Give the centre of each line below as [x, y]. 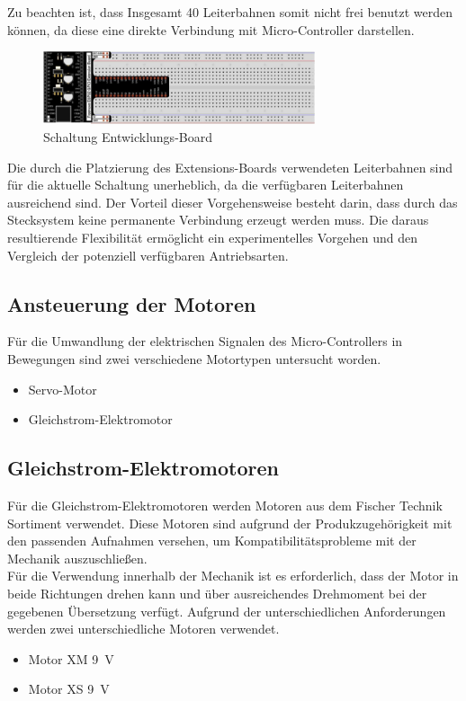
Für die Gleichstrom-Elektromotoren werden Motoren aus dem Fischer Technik [225, 505]
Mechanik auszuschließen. [77, 558]
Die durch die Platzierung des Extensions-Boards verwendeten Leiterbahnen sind [230, 167]
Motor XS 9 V [69, 689]
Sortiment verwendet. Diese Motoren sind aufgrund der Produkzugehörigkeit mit [230, 523]
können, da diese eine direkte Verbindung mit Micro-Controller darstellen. [211, 29]
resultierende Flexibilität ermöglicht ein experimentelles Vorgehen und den [212, 238]
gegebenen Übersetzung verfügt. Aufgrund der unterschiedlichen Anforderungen [227, 611]
